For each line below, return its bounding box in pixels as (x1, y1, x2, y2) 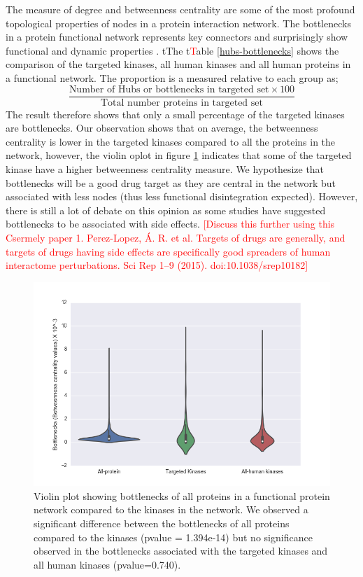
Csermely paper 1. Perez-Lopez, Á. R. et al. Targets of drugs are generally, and (6, 230, 346, 244)
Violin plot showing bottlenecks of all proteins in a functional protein (34, 488, 330, 503)
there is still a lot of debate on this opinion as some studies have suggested (6, 202, 326, 217)
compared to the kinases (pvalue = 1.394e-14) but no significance (34, 529, 313, 544)
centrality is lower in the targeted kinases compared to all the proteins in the (6, 134, 336, 148)
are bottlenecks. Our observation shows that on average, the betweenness (6, 120, 318, 135)
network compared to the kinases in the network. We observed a (34, 502, 308, 517)
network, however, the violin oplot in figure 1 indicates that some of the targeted (6, 148, 352, 162)
